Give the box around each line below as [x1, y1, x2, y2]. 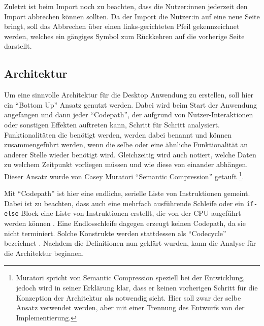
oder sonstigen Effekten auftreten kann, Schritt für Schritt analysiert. [4, 119, 220, 129]
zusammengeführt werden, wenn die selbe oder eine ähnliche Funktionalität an [4, 139, 248, 150]
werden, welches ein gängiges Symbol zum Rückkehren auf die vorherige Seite [4, 30, 245, 41]
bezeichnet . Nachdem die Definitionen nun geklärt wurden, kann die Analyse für [4, 238, 256, 248]
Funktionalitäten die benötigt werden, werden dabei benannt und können [4, 129, 232, 140]
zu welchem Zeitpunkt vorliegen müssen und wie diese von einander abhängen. [4, 159, 248, 170]
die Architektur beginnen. [4, 247, 84, 258]
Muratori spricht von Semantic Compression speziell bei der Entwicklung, [16, 272, 245, 283]
